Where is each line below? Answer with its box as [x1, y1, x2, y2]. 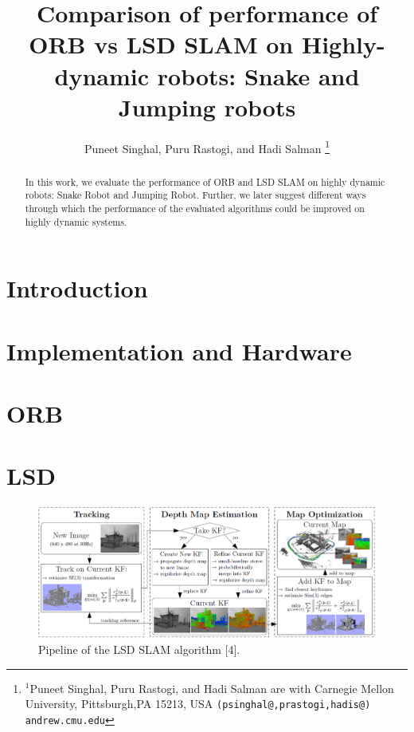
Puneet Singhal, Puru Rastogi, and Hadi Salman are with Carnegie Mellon [29, 679, 394, 696]
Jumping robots [118, 90, 296, 123]
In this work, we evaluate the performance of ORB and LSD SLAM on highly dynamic [25, 175, 385, 188]
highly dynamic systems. [25, 214, 127, 228]
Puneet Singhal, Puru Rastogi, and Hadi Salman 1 [84, 137, 330, 156]
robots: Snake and [157, 59, 360, 92]
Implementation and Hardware [6, 334, 352, 367]
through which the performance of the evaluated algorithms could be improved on [25, 202, 365, 215]
